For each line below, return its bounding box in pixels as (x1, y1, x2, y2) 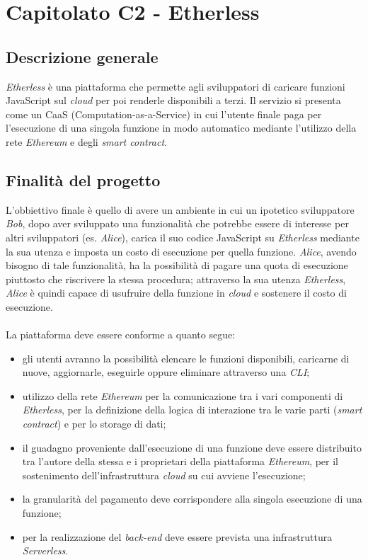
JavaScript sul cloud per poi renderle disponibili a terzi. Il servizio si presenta (6, 93, 341, 108)
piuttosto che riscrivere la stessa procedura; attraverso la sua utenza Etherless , (6, 271, 346, 286)
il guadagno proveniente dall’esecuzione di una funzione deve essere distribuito (22, 440, 362, 455)
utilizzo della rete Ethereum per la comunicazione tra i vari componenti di (22, 388, 343, 403)
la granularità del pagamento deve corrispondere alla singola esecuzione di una (22, 491, 362, 506)
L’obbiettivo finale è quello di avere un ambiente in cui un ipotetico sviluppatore (6, 202, 355, 217)
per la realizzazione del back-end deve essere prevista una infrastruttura (22, 529, 333, 544)
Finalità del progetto (6, 168, 161, 190)
